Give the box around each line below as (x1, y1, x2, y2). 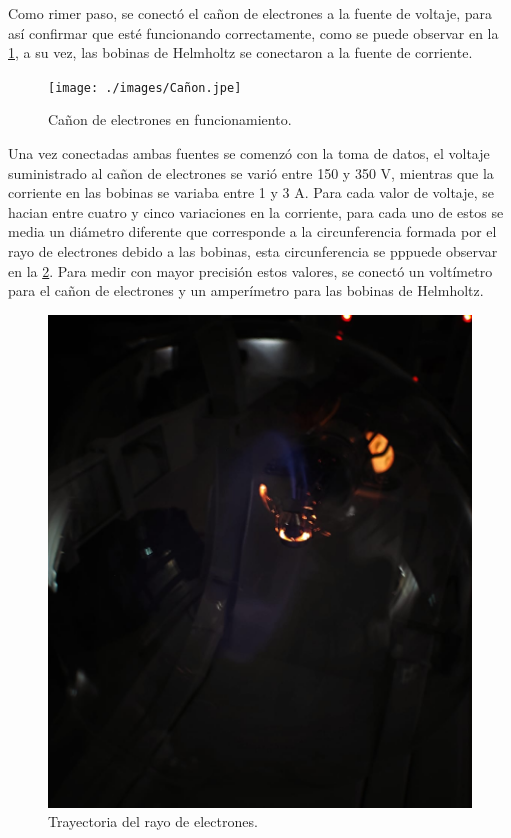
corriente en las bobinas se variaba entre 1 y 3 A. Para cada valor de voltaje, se (8, 182, 495, 203)
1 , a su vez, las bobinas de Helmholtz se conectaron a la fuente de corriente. (8, 42, 473, 63)
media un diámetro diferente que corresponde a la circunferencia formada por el (8, 221, 497, 242)
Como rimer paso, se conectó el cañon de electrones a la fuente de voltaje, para (8, 3, 493, 23)
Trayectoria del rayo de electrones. (48, 811, 258, 832)
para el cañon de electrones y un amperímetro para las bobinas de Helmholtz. (8, 280, 484, 301)
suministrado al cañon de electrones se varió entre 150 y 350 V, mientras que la (8, 162, 494, 183)
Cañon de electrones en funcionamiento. (48, 109, 292, 130)
